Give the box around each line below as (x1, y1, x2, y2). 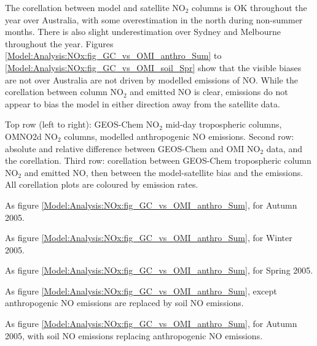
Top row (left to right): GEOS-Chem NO (5, 118, 160, 131)
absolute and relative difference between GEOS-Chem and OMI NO (5, 142, 260, 155)
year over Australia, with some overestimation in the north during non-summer (5, 13, 303, 26)
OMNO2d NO (5, 129, 58, 142)
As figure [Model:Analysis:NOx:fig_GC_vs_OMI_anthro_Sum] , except (5, 284, 277, 297)
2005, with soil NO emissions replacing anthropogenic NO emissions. (5, 329, 263, 342)
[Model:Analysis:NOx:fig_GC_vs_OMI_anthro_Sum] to (5, 49, 222, 62)
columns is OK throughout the (192, 1, 307, 13)
